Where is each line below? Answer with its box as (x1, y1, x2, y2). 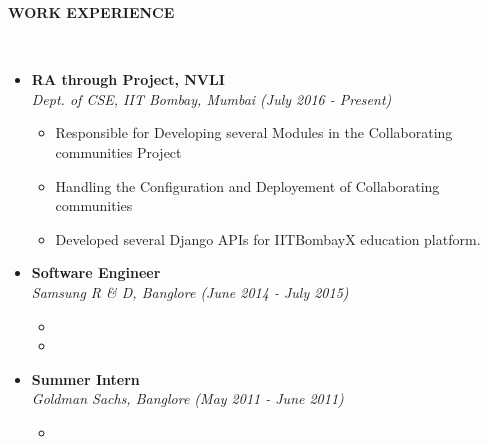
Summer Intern (31, 368, 140, 389)
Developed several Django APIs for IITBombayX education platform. (55, 228, 481, 249)
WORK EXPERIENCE (8, 2, 175, 22)
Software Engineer (31, 262, 161, 283)
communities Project (55, 141, 182, 162)
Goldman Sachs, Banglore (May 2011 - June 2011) (31, 388, 344, 409)
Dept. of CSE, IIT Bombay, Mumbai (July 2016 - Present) (31, 88, 392, 109)
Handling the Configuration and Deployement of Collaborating (55, 175, 440, 196)
